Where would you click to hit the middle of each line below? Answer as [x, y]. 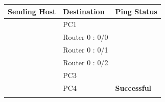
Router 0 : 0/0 [86, 37]
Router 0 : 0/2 [86, 62]
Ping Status [136, 11]
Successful [133, 87]
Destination [84, 11]
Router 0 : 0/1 [86, 50]
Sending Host [32, 11]
